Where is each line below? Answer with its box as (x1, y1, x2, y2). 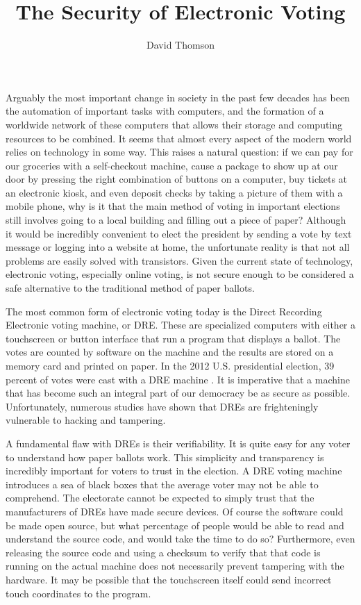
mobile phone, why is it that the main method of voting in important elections (6, 199, 340, 213)
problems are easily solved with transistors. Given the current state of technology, (6, 253, 353, 267)
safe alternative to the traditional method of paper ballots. (6, 281, 255, 295)
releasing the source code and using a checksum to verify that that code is (6, 545, 321, 559)
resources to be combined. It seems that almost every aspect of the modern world (6, 131, 352, 145)
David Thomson (146, 38, 215, 52)
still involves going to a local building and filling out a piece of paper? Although (6, 213, 346, 227)
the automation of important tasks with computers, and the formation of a (6, 103, 324, 118)
